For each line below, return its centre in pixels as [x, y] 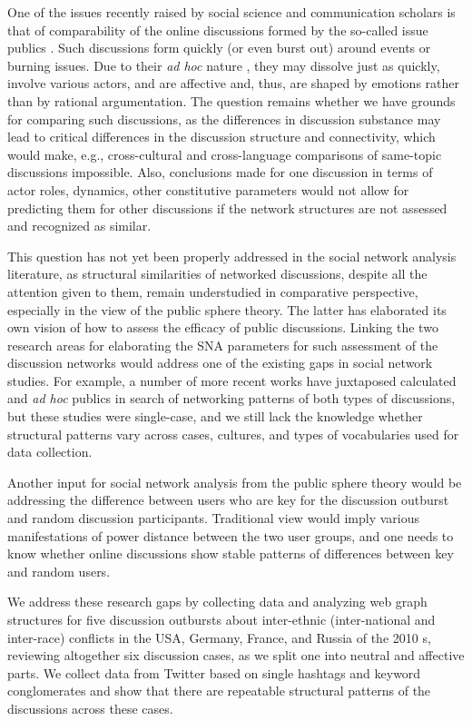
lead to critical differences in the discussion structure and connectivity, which [221, 137]
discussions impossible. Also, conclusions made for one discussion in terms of [220, 172]
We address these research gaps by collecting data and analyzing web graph [217, 602]
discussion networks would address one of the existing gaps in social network [220, 363]
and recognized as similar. [79, 226]
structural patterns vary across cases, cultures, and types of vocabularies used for [233, 434]
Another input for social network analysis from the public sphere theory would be [235, 482]
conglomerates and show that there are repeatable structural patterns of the [219, 691]
